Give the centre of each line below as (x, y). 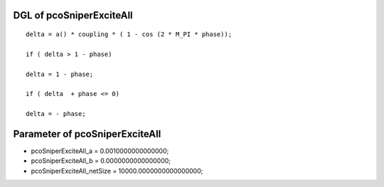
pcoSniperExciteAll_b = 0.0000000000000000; (101, 161)
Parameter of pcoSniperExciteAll (87, 134)
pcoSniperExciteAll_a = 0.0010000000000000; (100, 151)
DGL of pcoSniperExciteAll (73, 15)
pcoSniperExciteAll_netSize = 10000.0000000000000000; (117, 171)
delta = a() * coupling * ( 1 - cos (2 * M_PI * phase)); (129, 34)
